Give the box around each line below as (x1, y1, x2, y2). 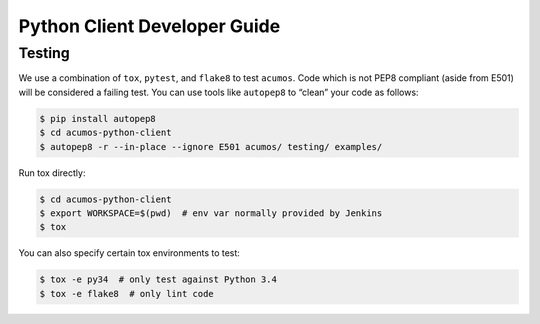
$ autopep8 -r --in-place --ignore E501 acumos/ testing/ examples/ (39, 141, 383, 152)
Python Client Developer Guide (18, 15, 281, 37)
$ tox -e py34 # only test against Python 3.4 (39, 274, 277, 285)
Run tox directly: (18, 166, 86, 179)
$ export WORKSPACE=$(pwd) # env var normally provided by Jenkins (39, 207, 383, 219)
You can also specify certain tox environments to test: (18, 247, 240, 259)
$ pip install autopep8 (39, 113, 157, 124)
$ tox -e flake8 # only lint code (39, 288, 214, 299)
